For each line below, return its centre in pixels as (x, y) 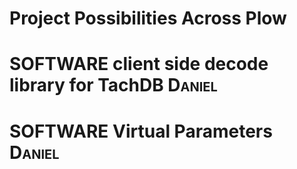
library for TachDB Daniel (113, 85)
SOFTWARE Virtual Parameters (141, 131)
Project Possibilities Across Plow (148, 18)
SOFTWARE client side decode (139, 64)
